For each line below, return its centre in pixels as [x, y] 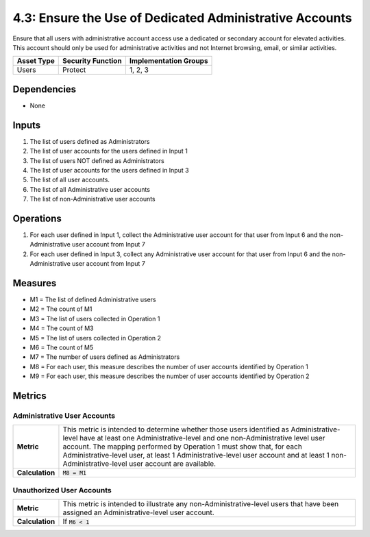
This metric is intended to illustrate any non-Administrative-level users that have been [201, 504]
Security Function [92, 61]
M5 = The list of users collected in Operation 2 [95, 338]
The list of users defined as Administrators [90, 141]
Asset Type [36, 61]
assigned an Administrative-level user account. [139, 512]
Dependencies [45, 89]
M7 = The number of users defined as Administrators [105, 357]
